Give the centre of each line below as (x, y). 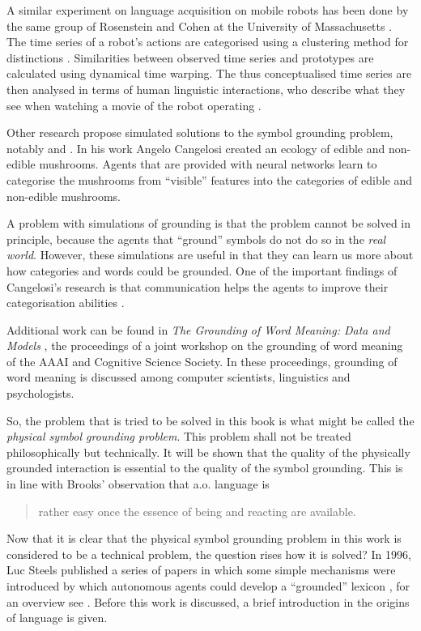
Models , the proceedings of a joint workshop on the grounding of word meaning (205, 345)
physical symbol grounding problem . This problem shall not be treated (179, 436)
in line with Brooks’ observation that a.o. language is (138, 484)
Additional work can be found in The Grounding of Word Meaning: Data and (198, 329)
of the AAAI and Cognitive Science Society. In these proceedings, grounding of (202, 361)
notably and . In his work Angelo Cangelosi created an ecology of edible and (196, 148)
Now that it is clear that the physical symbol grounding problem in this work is (204, 538)
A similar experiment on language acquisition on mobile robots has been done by (208, 10)
